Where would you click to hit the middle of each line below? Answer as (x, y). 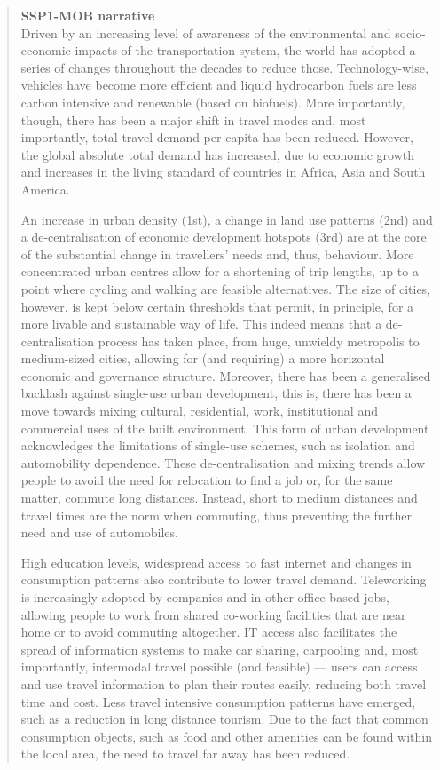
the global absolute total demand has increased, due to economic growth (218, 154)
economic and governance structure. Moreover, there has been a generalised (226, 375)
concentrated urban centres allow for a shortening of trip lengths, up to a (220, 271)
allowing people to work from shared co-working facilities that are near (213, 614)
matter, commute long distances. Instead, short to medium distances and (219, 498)
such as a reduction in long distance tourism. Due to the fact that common (224, 719)
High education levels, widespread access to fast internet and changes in (216, 562)
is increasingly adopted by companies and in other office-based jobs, (205, 597)
